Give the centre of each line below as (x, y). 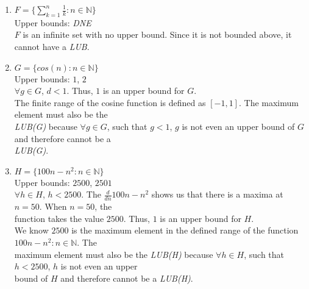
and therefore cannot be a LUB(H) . (127, 278)
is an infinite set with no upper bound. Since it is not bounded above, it (157, 34)
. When (53, 206)
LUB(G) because (46, 126)
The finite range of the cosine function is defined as (110, 102)
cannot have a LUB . (52, 46)
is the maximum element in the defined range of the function (185, 230)
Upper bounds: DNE (53, 22)
